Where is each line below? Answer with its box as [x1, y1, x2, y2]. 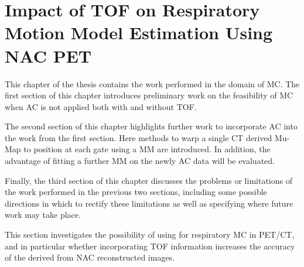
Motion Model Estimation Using [5, 20, 273, 44]
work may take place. [5, 208, 81, 221]
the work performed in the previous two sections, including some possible [5, 186, 267, 198]
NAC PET [5, 43, 92, 67]
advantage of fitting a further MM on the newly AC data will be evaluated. [5, 155, 275, 167]
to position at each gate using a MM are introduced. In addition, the [23, 143, 271, 155]
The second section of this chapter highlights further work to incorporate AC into [5, 120, 298, 132]
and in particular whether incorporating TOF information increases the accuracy [5, 239, 295, 252]
